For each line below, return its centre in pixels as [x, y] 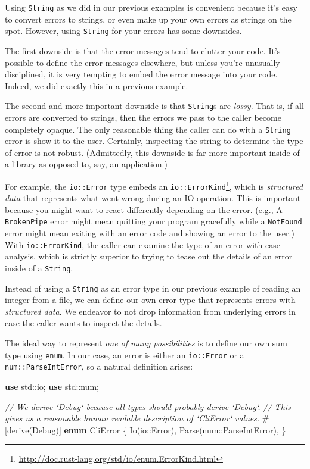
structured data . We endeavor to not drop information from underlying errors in [150, 311]
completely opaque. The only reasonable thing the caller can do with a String [148, 129]
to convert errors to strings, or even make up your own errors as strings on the [148, 19]
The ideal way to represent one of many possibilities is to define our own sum [146, 343]
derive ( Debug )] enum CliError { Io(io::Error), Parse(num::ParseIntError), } [146, 429]
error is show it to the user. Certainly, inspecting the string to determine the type [154, 141]
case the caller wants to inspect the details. [83, 323]
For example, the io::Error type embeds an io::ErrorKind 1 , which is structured [154, 185]
